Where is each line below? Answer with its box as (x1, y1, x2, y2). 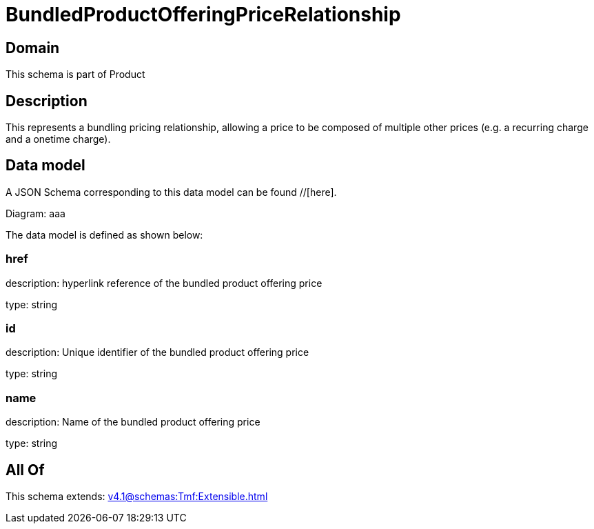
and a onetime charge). (6, 133, 111, 146)
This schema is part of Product (6, 68, 145, 81)
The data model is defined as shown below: (6, 228, 203, 241)
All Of (6, 461, 45, 479)
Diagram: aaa (6, 207, 65, 219)
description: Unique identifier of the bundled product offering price (6, 346, 309, 359)
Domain (6, 39, 60, 57)
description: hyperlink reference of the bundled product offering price (6, 277, 322, 289)
